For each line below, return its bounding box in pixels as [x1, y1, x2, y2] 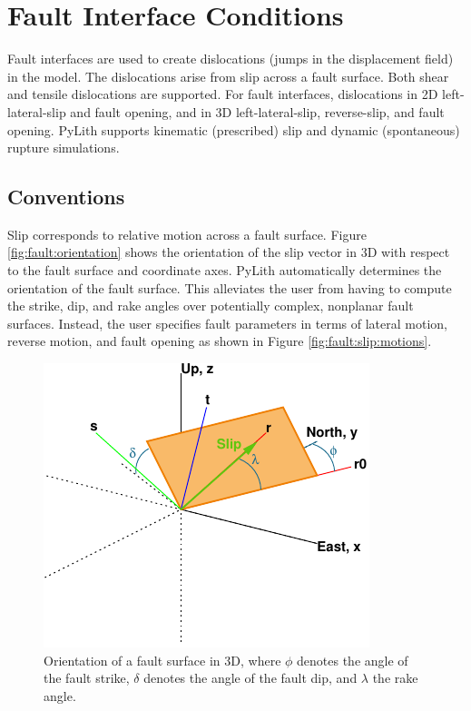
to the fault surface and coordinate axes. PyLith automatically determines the [7, 261, 442, 280]
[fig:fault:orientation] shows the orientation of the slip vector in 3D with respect [7, 242, 450, 262]
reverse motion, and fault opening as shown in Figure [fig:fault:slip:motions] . [7, 331, 432, 351]
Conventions [7, 183, 125, 211]
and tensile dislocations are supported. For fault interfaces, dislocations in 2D [7, 84, 438, 104]
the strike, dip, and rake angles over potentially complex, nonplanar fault [7, 296, 414, 315]
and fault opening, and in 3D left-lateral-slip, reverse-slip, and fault [70, 102, 445, 121]
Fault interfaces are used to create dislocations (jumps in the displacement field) [7, 49, 454, 68]
